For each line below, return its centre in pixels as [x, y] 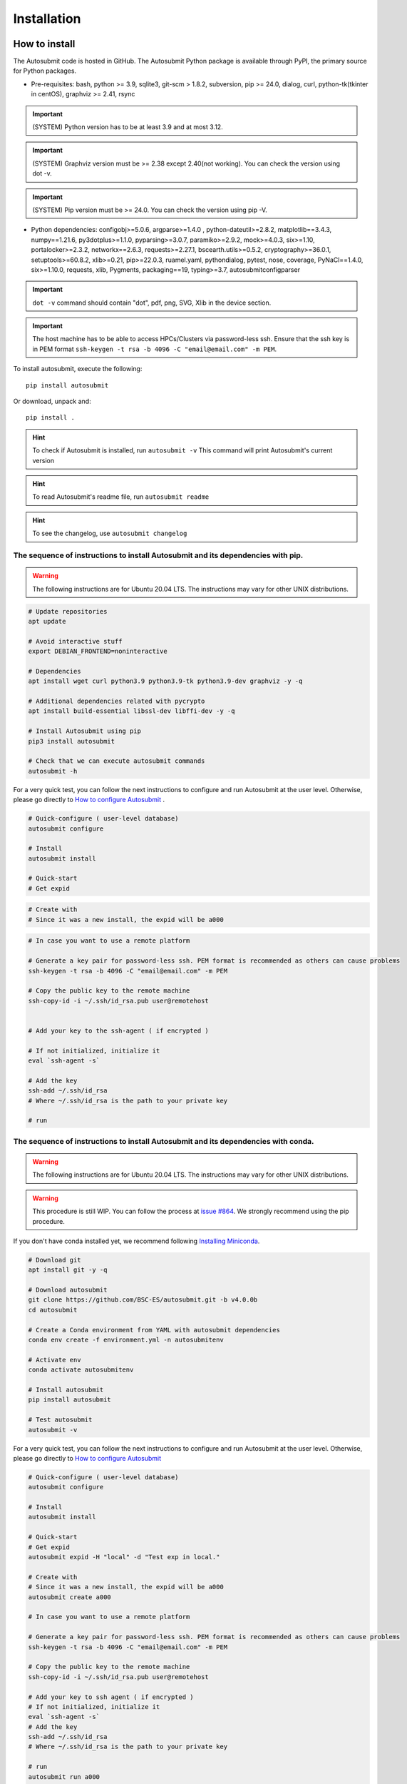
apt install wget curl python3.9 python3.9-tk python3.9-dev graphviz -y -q [165, 681]
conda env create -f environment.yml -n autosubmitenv [126, 1340]
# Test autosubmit [60, 1420]
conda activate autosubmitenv [81, 1370]
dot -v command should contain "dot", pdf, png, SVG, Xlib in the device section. [152, 303]
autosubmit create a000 [70, 1597]
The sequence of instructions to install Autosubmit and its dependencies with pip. [158, 555]
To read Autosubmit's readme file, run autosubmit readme [121, 497]
